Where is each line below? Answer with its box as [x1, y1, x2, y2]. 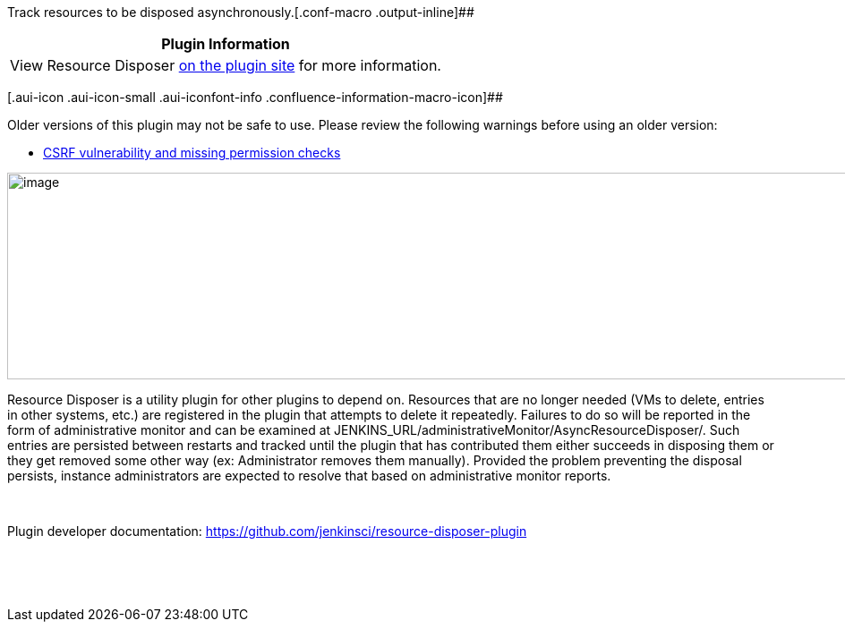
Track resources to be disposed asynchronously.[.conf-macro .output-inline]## [7, 4, 474, 20]
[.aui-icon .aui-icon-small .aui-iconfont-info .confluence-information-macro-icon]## [7, 89, 503, 105]
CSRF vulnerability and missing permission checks [43, 145, 341, 160]
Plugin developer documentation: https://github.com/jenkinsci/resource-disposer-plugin [7, 523, 527, 539]
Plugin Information [161, 35, 290, 53]
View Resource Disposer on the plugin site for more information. [10, 56, 441, 74]
